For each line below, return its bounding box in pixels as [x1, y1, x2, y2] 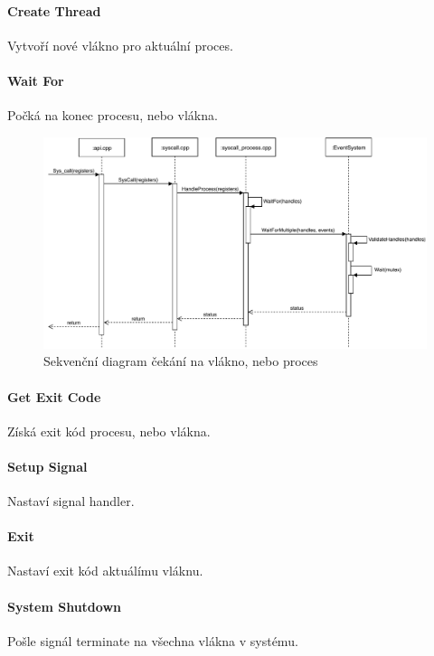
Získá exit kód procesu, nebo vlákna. [7, 421, 211, 440]
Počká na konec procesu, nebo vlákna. [7, 106, 218, 125]
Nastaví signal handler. [7, 492, 135, 511]
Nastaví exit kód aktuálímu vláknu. [7, 561, 203, 580]
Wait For [7, 70, 64, 89]
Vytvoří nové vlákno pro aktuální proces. [7, 35, 233, 54]
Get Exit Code [7, 387, 101, 406]
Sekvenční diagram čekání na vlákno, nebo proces [43, 351, 318, 370]
